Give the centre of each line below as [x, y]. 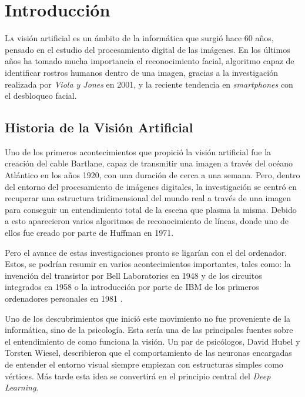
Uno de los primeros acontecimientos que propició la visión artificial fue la [138, 151]
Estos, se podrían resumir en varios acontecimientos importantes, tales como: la [148, 264]
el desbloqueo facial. [41, 96]
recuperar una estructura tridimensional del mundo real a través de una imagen [148, 198]
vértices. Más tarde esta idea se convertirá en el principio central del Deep [138, 376]
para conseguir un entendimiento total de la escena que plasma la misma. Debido [151, 209]
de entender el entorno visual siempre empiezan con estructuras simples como [144, 364]
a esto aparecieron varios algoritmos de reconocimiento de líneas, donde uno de [147, 221]
